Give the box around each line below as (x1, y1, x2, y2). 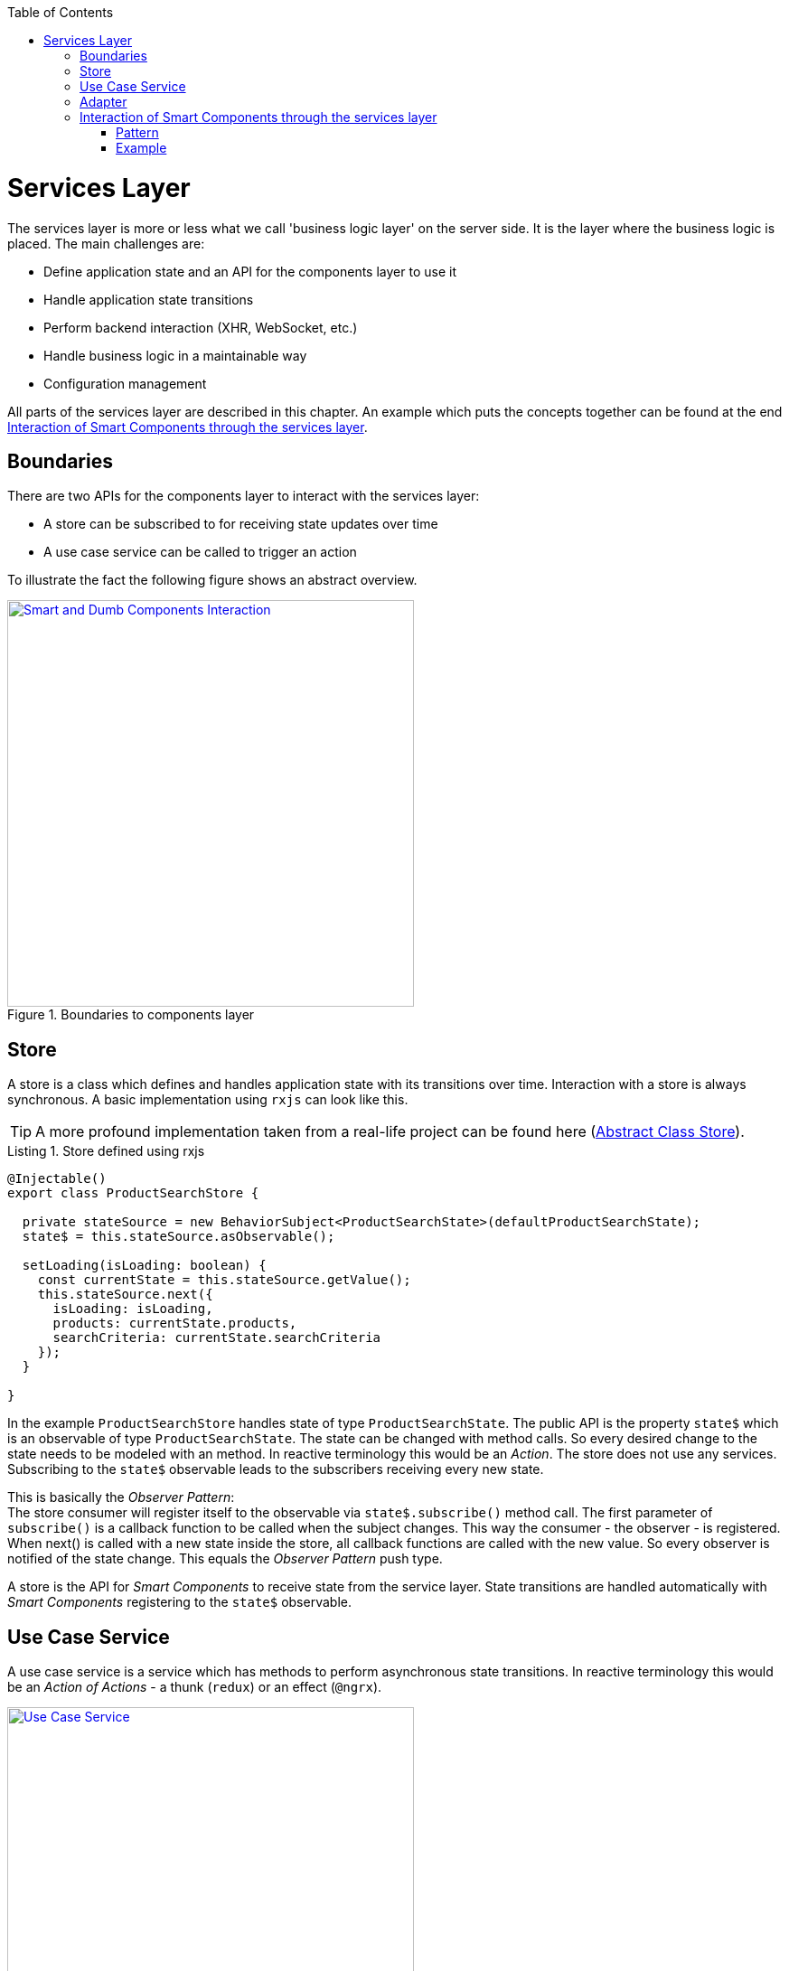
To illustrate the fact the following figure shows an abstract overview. (7, 572, 418, 588)
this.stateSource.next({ (37, 1287, 213, 1302)
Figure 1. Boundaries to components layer (7, 1007, 255, 1023)
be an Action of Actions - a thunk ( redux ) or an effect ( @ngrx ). (7, 1679, 382, 1695)
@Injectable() (7, 1171, 107, 1187)
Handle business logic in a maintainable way (43, 347, 307, 363)
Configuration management (43, 375, 207, 391)
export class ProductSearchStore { (7, 1186, 259, 1201)
